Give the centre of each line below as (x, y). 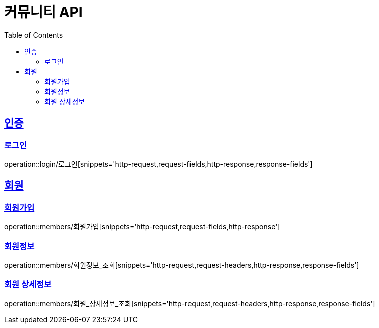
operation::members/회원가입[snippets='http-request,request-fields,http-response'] (142, 227)
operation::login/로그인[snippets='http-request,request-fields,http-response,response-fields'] (158, 164)
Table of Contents (34, 35)
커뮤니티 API (43, 12)
